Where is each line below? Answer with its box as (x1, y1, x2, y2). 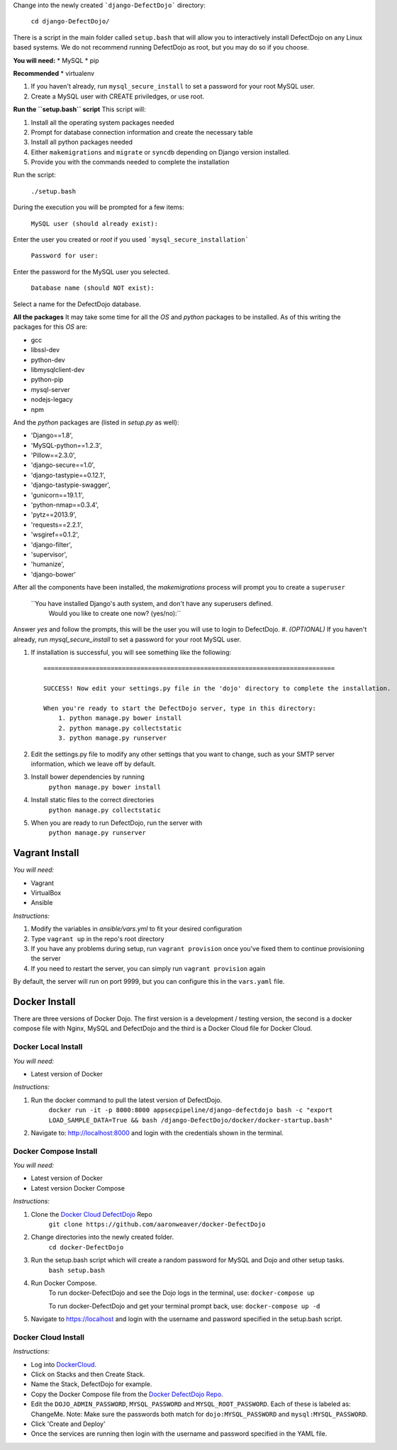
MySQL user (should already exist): (30, 220, 159, 227)
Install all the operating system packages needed (30, 118, 174, 127)
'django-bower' (30, 570, 77, 578)
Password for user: (30, 252, 99, 260)
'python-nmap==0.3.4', (30, 500, 99, 510)
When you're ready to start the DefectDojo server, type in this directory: (43, 704, 317, 712)
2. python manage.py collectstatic (57, 724, 182, 732)
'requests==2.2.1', (30, 520, 83, 529)
